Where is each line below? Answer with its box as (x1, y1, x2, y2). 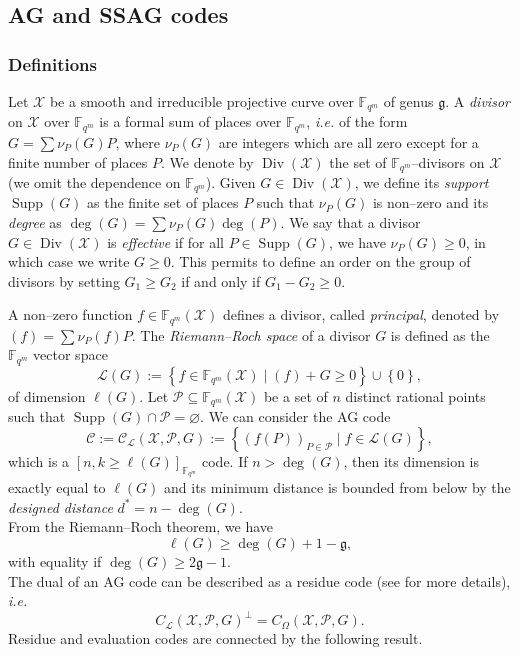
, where (115, 131, 160, 152)
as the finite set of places (87, 192, 239, 213)
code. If (202, 450, 248, 471)
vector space (33, 344, 108, 365)
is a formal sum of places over (99, 111, 282, 132)
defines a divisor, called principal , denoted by (222, 304, 500, 325)
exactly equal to (8, 477, 106, 498)
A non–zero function (8, 304, 133, 325)
